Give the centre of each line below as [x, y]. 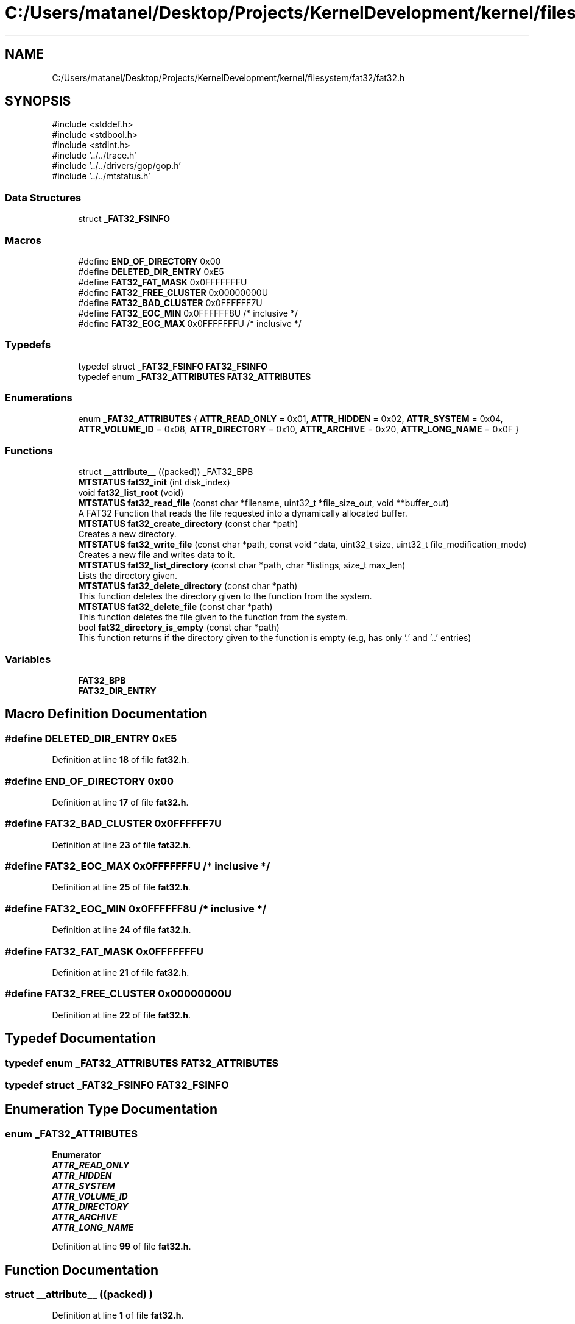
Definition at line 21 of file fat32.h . [121, 972]
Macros [23, 240]
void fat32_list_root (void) [131, 493]
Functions [29, 450]
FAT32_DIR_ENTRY [117, 690]
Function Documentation [82, 1270]
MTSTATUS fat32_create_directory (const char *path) [188, 524]
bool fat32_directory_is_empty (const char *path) [179, 628]
